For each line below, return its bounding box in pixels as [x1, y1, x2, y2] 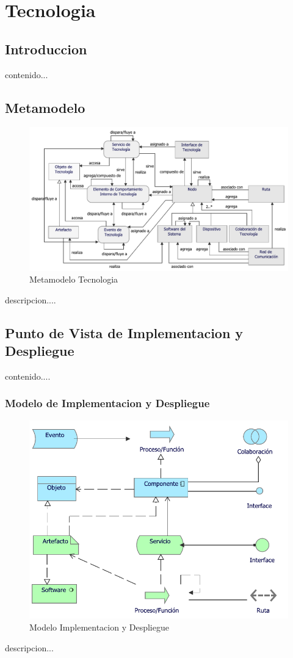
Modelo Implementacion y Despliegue [29, 621, 169, 634]
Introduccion [5, 39, 87, 58]
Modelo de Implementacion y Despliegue [5, 396, 210, 411]
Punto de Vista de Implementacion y [5, 323, 244, 342]
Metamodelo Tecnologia [29, 273, 118, 286]
